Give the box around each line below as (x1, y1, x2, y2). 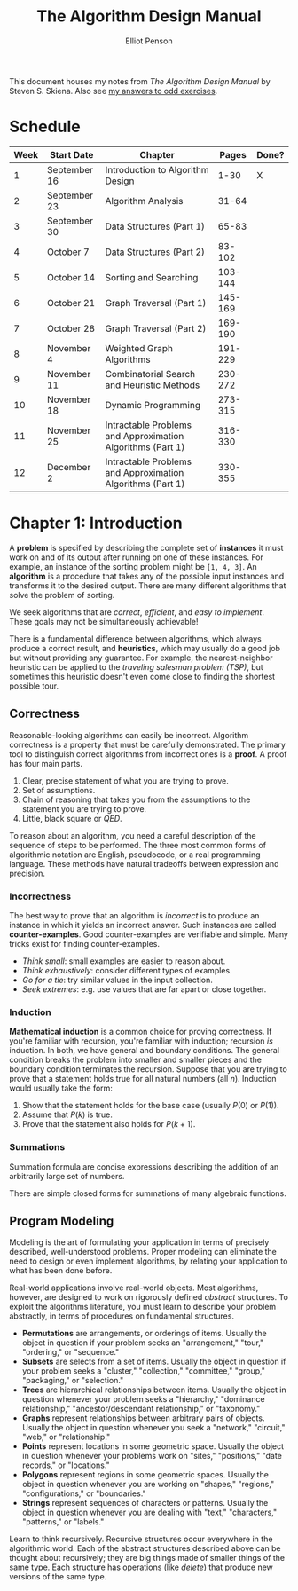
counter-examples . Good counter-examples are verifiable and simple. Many (9, 929, 288, 940)
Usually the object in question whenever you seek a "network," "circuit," (21, 1422, 286, 1433)
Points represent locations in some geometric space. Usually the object (21, 1441, 285, 1452)
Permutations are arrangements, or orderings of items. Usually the (21, 1328, 268, 1339)
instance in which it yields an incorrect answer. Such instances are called (9, 919, 277, 930)
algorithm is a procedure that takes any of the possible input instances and (9, 571, 285, 581)
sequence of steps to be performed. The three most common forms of (9, 839, 267, 850)
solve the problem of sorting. (9, 589, 115, 600)
